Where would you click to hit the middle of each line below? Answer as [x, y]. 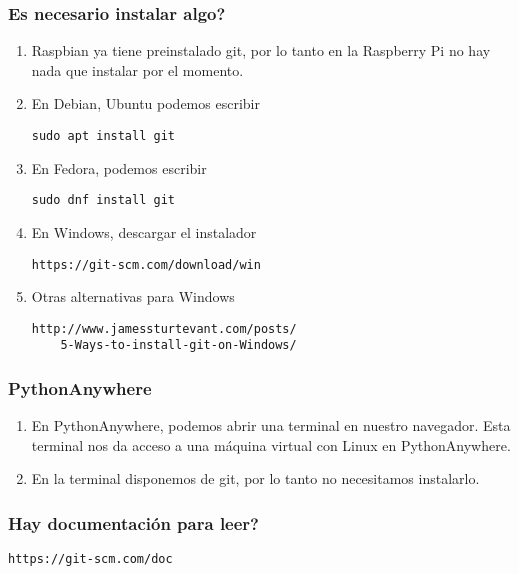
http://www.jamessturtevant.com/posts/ [164, 328]
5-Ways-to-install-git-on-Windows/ [178, 345]
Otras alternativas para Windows [133, 296]
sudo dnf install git [103, 200]
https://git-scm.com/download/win [146, 264]
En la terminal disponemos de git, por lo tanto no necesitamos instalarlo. [255, 478]
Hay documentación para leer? [133, 522]
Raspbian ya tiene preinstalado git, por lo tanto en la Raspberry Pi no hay [261, 50]
